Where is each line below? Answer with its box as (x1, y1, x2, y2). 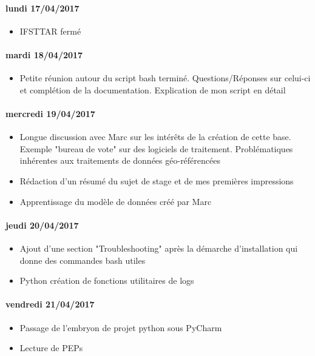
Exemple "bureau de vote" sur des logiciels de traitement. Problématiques (19, 142, 293, 155)
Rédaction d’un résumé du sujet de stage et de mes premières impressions (19, 174, 294, 187)
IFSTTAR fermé (19, 24, 81, 37)
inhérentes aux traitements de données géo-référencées (19, 154, 220, 167)
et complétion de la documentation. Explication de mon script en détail (19, 83, 286, 96)
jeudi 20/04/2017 (5, 218, 79, 231)
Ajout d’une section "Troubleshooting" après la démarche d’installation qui (19, 241, 298, 254)
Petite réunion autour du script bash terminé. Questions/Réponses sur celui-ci (19, 72, 311, 84)
